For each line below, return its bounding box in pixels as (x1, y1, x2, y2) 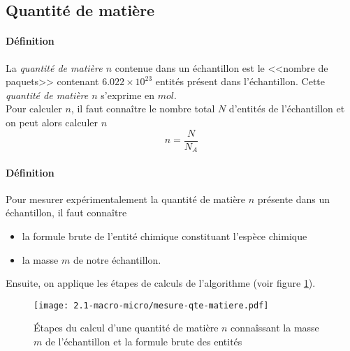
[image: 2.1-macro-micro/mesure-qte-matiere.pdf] (34, 300, 269, 311)
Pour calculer (6, 101, 62, 116)
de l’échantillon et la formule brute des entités (45, 334, 242, 349)
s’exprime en (101, 87, 155, 102)
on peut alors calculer (6, 114, 98, 129)
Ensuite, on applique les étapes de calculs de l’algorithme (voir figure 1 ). (6, 276, 316, 290)
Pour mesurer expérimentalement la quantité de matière (6, 191, 246, 206)
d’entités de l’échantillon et (228, 101, 345, 116)
